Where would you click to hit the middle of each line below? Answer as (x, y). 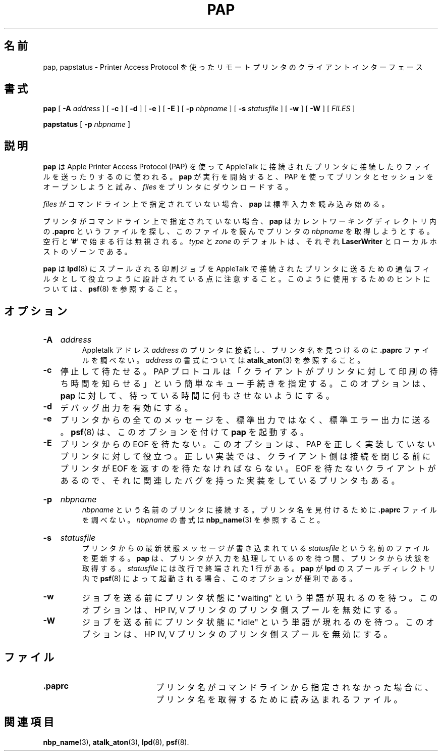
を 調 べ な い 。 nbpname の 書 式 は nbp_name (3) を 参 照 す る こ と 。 (203, 520)
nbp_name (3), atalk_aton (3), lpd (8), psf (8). (116, 742)
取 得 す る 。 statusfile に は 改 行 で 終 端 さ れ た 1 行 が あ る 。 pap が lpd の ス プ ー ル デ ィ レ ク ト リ (259, 569)
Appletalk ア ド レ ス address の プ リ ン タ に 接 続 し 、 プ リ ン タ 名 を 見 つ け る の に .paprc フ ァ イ (256, 350)
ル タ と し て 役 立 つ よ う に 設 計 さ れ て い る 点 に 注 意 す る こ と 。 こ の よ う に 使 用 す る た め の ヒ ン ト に (237, 279)
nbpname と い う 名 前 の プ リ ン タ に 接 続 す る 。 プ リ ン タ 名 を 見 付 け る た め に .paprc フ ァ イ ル (259, 510)
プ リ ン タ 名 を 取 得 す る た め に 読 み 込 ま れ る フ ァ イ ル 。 (279, 699)
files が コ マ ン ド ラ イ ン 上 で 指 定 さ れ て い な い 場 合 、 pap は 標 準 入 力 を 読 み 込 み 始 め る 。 (216, 204)
